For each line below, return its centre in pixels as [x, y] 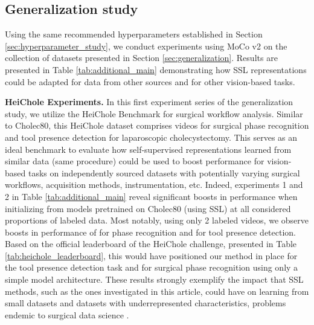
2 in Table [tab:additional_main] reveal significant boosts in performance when [151, 196]
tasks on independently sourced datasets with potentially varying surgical [164, 172]
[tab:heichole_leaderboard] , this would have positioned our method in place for [151, 255]
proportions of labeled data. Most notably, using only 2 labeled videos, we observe [157, 220]
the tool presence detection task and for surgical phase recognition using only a [152, 267]
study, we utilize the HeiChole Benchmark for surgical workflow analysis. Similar [154, 113]
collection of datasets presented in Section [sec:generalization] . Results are [141, 58]
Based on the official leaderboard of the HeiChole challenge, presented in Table [151, 244]
